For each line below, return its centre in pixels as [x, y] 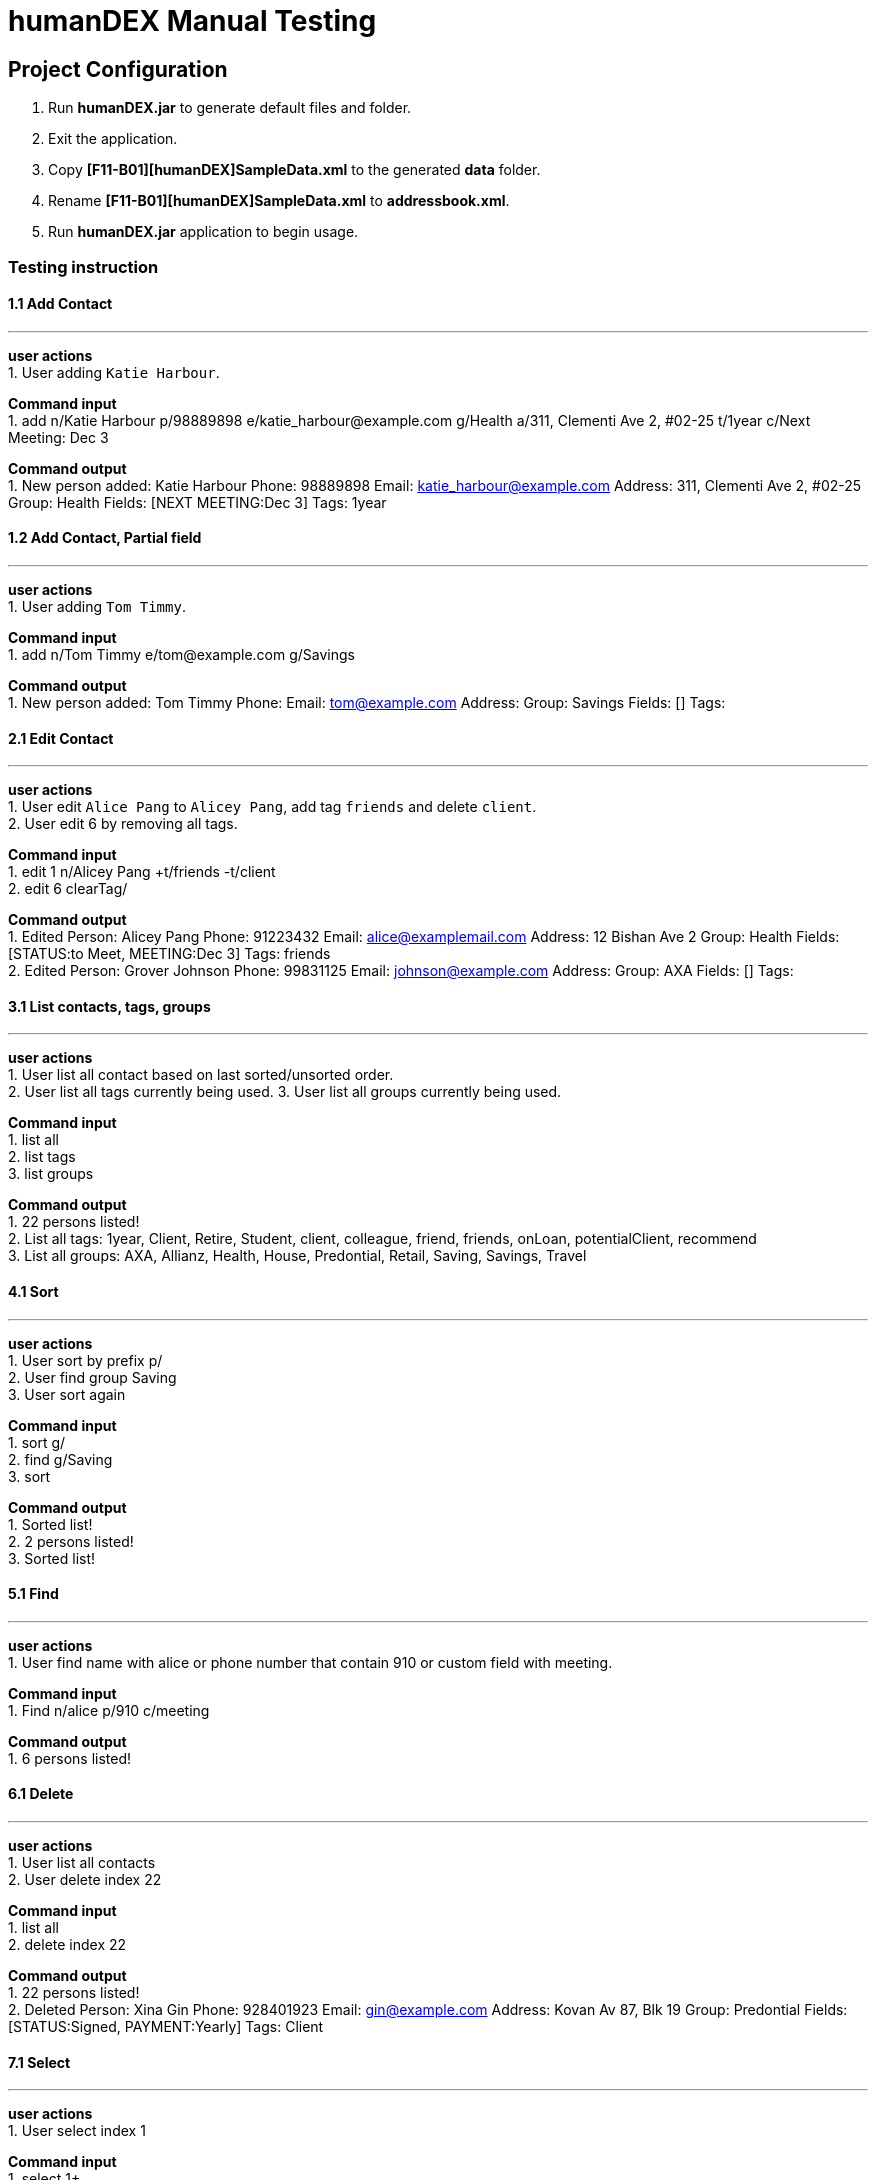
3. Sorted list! [52, 1558]
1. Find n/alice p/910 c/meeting [109, 1710]
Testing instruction [83, 266]
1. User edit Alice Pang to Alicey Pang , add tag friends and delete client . [272, 807]
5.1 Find [33, 1594]
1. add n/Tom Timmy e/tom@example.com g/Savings [181, 654]
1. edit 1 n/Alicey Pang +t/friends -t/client [142, 872]
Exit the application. [113, 139]
